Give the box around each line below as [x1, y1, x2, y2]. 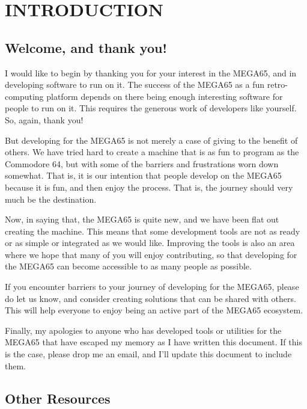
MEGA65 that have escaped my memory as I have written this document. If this [5, 336, 302, 348]
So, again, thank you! [5, 113, 84, 126]
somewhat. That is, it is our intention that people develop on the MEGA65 [5, 169, 282, 182]
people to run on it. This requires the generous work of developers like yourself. [5, 102, 297, 114]
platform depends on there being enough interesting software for [46, 90, 283, 102]
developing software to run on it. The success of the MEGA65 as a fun [5, 78, 265, 91]
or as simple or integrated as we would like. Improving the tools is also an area [5, 236, 295, 249]
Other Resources [5, 389, 111, 407]
